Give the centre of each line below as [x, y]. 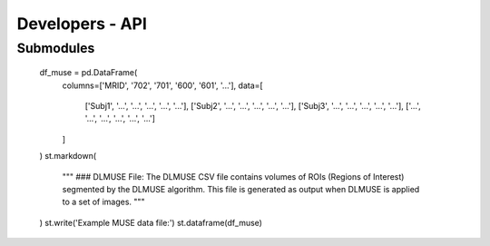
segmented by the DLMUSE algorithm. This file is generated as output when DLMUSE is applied [241, 189]
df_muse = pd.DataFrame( [88, 73]
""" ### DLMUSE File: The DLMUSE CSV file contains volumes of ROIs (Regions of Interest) [233, 176]
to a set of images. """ [103, 202]
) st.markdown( [68, 156]
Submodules [56, 48]
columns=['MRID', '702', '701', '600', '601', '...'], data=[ [162, 85]
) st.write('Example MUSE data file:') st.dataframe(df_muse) [151, 222]
